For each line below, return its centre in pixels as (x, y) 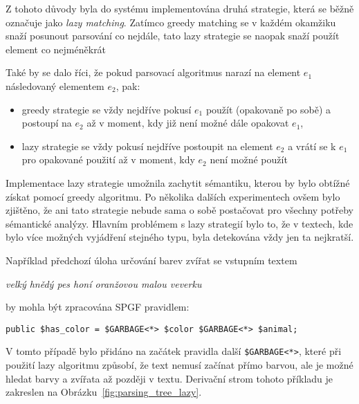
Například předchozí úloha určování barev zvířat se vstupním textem (151, 260)
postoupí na (47, 123)
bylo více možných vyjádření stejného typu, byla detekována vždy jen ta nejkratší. (180, 237)
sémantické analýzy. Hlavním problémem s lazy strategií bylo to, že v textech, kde (179, 223)
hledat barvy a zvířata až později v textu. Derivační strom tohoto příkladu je (169, 378)
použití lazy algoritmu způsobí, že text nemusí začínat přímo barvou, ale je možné (179, 365)
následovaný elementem (55, 85)
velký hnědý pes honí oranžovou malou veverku (104, 283)
